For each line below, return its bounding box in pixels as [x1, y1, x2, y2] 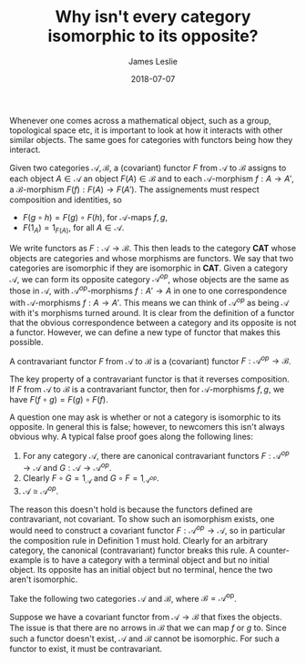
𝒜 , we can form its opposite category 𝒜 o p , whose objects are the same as [9, 271, 290, 284]
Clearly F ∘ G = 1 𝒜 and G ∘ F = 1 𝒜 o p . [22, 472, 159, 485]
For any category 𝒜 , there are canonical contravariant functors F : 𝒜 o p [22, 449, 290, 462]
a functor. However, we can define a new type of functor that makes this [9, 326, 280, 338]
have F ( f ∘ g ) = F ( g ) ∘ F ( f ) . [9, 394, 108, 405]
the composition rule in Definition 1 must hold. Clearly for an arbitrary [9, 535, 269, 546]
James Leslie [127, 56, 178, 66]
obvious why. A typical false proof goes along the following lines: [9, 431, 253, 443]
